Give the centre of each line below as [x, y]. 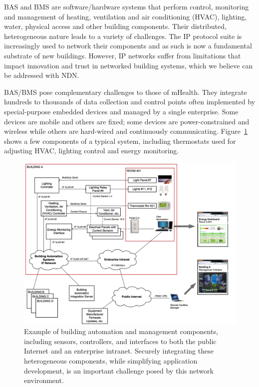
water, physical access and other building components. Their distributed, [115, 26]
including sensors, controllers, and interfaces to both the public [120, 341]
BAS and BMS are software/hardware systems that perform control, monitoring [127, 6]
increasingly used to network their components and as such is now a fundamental [128, 46]
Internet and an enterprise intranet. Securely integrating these [119, 351]
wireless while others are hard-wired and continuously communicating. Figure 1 [126, 131]
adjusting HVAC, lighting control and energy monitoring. [92, 151]
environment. [44, 380]
